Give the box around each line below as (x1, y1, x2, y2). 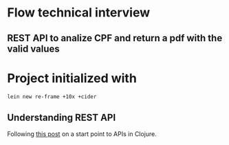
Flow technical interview (7, 5, 151, 21)
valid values (7, 43, 60, 54)
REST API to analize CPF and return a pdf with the (7, 32, 223, 44)
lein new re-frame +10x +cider (7, 93, 97, 100)
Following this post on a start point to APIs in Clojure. (7, 130, 157, 138)
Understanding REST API (7, 111, 116, 123)
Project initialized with (7, 70, 138, 86)
